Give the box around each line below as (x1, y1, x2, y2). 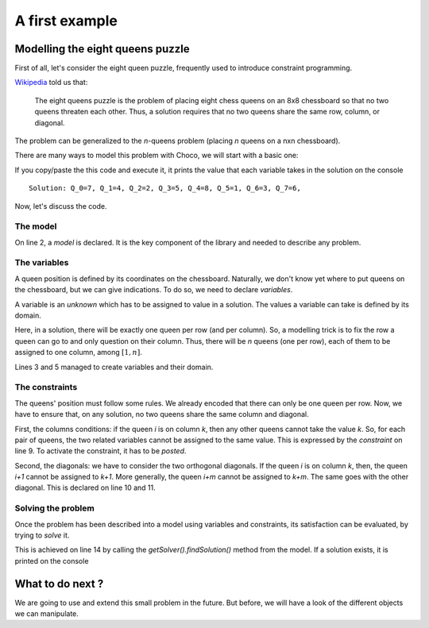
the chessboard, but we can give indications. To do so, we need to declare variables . (14, 285, 293, 295)
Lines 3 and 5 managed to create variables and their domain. (14, 362, 214, 372)
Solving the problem (14, 503, 95, 514)
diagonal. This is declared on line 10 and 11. (14, 483, 157, 492)
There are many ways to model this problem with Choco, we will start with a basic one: (14, 151, 299, 160)
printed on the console (14, 556, 89, 565)
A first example (14, 12, 118, 29)
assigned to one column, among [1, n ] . (14, 348, 142, 357)
